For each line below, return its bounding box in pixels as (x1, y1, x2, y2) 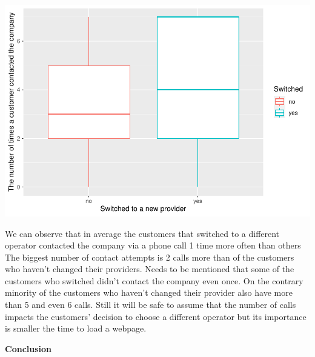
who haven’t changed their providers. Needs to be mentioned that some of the (5, 262, 294, 275)
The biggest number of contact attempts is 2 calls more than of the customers (5, 250, 294, 263)
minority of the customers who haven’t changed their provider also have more (5, 286, 293, 299)
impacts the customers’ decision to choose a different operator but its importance (5, 310, 307, 322)
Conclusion (5, 342, 52, 355)
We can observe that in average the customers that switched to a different (5, 227, 280, 239)
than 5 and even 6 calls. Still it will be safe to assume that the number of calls (5, 298, 296, 311)
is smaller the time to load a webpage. (5, 322, 147, 335)
